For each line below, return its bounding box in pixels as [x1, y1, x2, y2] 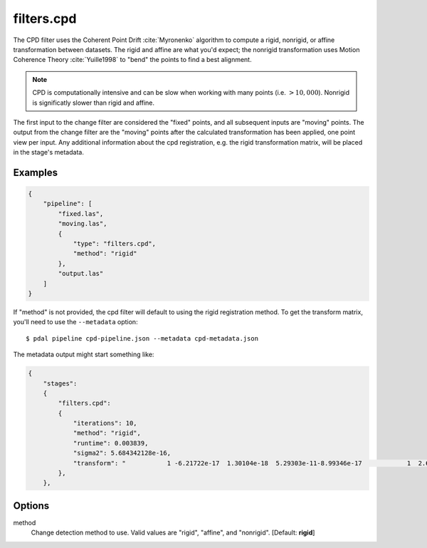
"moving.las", [58, 219, 107, 228]
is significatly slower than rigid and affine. [32, 98, 155, 107]
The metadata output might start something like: [13, 350, 154, 359]
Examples [13, 166, 58, 178]
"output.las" [58, 269, 104, 278]
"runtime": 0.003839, [73, 439, 149, 447]
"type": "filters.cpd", [73, 239, 157, 248]
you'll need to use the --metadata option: [13, 318, 138, 326]
